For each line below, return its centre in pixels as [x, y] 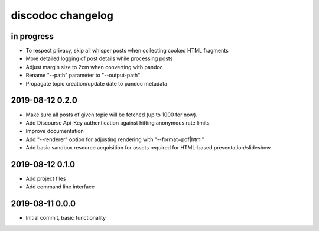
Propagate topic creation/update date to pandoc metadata [97, 83]
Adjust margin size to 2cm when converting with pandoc [95, 67]
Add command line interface [60, 187]
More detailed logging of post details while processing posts [99, 58]
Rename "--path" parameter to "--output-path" [83, 75]
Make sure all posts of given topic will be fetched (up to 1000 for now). [112, 115]
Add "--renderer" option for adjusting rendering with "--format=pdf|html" [115, 139]
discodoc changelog [62, 15]
